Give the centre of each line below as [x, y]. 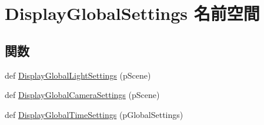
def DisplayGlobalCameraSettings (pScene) [82, 95]
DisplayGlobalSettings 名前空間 [132, 13]
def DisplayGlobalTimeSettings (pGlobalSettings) [94, 114]
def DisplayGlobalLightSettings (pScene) [78, 75]
